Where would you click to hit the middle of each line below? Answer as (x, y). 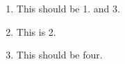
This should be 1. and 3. (68, 8)
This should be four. (59, 55)
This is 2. (36, 31)
